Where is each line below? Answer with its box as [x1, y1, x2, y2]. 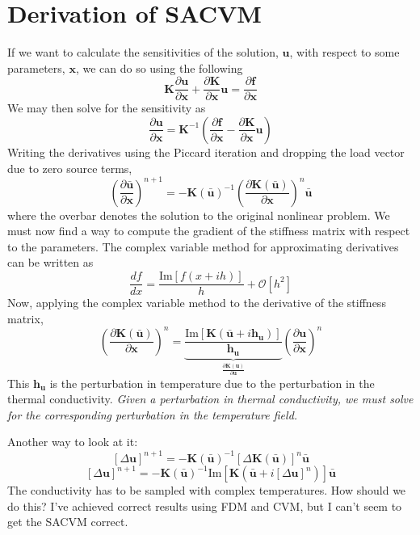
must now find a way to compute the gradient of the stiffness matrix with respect [7, 222, 410, 239]
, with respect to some [289, 44, 400, 61]
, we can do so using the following [75, 59, 243, 76]
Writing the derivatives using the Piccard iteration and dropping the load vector [7, 143, 405, 160]
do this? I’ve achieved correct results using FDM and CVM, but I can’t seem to [7, 497, 402, 514]
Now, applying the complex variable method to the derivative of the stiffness [7, 294, 386, 311]
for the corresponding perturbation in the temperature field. [7, 406, 298, 423]
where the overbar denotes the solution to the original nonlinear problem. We [7, 206, 390, 223]
